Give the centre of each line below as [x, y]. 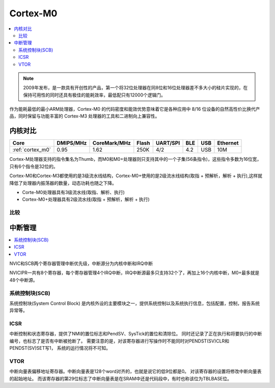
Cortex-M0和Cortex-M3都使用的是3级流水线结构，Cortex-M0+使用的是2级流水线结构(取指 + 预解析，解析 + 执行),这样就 [136, 176]
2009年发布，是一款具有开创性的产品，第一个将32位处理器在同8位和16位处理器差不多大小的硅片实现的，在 [135, 88]
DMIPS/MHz [72, 143]
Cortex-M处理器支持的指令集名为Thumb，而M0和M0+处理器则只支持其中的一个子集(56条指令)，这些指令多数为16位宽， [135, 159]
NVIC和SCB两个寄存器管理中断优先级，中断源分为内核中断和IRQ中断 [81, 263]
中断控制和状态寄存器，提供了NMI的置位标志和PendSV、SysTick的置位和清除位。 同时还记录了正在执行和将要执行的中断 [136, 334]
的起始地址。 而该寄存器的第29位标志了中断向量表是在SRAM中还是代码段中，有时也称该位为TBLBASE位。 [120, 378]
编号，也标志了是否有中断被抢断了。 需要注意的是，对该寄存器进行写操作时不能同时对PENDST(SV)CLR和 [119, 341]
